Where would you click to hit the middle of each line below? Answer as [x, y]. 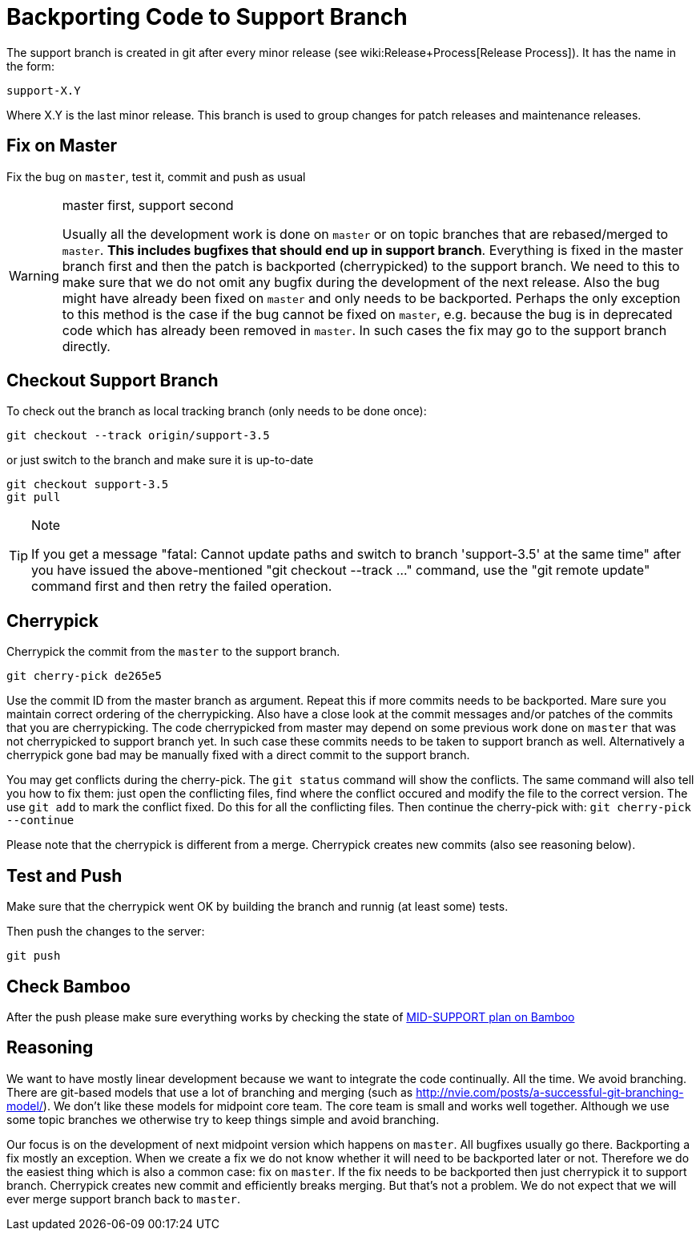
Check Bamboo [68, 986]
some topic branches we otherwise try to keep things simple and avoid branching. [223, 1119]
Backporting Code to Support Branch [207, 17]
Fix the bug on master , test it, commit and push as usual [156, 176]
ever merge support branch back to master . [123, 1199]
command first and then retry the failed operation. [182, 586]
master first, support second [148, 205]
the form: [30, 66]
